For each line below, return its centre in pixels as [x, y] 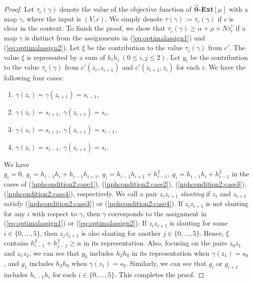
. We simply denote [134, 18]
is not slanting [227, 203]
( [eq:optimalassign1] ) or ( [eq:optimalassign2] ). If [75, 223]
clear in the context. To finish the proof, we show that [85, 28]
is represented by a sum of [66, 57]
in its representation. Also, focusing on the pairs [155, 243]
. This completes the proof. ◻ [159, 274]
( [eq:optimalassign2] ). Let [42, 47]
